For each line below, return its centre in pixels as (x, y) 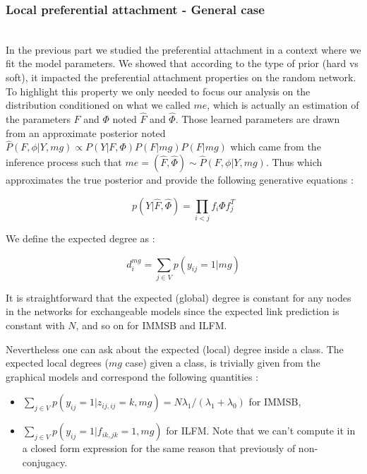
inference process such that (64, 162)
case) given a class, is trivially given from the (223, 363)
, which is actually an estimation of (283, 105)
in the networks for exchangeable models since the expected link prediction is (173, 311)
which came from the (276, 147)
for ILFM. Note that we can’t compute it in (261, 431)
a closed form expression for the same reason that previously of (159, 448)
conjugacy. (45, 462)
